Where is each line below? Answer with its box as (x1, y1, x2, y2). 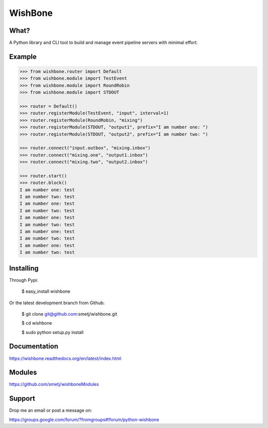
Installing (9, 264, 39, 272)
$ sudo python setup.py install (21, 329, 84, 335)
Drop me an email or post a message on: (9, 408, 92, 414)
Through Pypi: (9, 277, 38, 283)
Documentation (9, 342, 59, 350)
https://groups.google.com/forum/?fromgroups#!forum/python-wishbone (9, 417, 159, 423)
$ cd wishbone (21, 320, 52, 326)
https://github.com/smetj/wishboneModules (9, 381, 99, 387)
